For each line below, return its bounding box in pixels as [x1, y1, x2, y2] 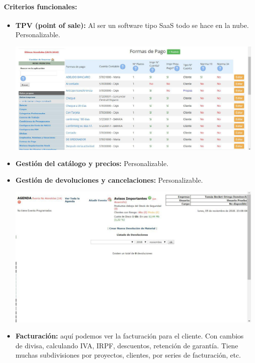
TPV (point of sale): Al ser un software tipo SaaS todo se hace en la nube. [15, 20, 249, 30]
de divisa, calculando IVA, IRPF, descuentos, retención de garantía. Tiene [15, 340, 238, 350]
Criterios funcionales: [4, 1, 77, 11]
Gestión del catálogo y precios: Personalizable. [15, 158, 169, 169]
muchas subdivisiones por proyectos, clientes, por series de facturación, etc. [15, 350, 241, 360]
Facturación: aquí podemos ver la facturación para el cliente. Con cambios [15, 331, 244, 341]
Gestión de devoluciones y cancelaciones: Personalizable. [15, 174, 203, 185]
